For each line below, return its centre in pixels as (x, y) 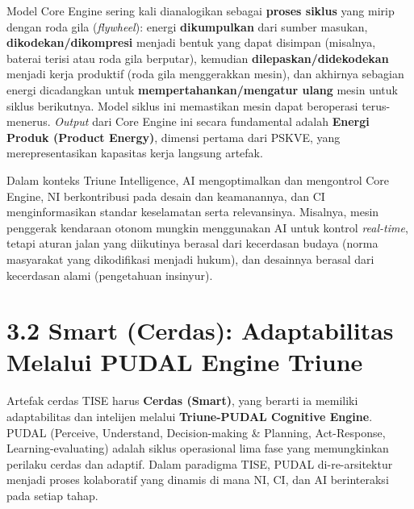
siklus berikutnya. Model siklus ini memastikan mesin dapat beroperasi (182, 105)
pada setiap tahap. (52, 495)
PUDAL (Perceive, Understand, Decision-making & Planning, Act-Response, (196, 432)
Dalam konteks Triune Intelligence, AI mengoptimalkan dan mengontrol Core (198, 179)
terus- (376, 105)
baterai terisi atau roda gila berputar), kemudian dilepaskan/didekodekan (198, 58)
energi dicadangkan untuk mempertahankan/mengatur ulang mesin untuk (202, 89)
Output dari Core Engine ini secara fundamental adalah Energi (212, 121)
